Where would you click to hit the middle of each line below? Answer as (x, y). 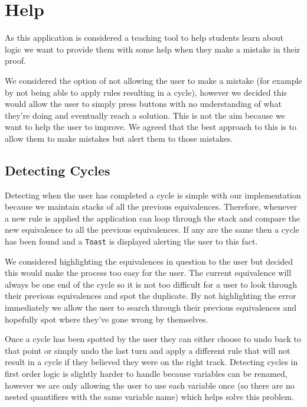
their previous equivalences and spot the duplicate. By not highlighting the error (151, 296)
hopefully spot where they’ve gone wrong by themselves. (107, 319)
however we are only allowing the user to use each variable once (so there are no (150, 385)
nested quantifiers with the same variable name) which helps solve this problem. (149, 397)
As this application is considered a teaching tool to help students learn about (144, 38)
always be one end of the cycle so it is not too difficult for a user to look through (151, 284)
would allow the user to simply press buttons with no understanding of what (143, 104)
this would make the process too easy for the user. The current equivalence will (148, 273)
